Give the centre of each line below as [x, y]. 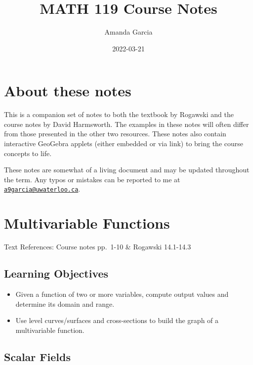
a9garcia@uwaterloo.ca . [42, 189]
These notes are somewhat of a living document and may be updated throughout [127, 170]
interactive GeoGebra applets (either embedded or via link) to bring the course [124, 143]
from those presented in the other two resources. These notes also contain [115, 134]
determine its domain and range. [65, 304]
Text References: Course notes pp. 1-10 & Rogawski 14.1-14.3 [98, 247]
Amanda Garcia [128, 32]
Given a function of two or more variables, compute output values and [122, 294]
